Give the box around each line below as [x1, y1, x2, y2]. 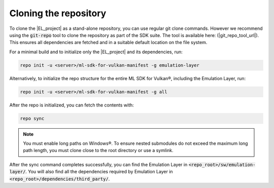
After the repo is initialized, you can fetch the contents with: [9, 102, 134, 108]
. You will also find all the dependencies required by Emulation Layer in [25, 169, 173, 175]
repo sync [20, 116, 45, 121]
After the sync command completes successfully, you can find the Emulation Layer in [9, 161, 188, 167]
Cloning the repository [9, 8, 107, 19]
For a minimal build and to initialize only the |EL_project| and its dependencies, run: [9, 49, 183, 55]
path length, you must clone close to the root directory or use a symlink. [23, 147, 174, 154]
